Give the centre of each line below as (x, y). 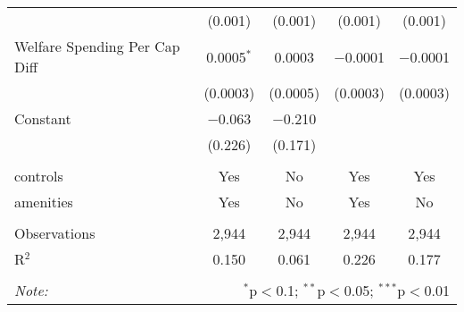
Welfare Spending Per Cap (97, 46)
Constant (43, 118)
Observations (55, 233)
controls (39, 176)
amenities (44, 202)
